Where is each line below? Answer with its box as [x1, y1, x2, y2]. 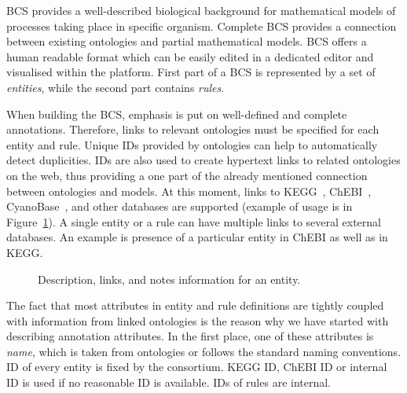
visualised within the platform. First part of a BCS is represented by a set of [6, 64, 376, 80]
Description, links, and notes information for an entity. [38, 270, 301, 287]
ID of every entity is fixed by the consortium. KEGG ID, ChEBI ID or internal [6, 358, 387, 375]
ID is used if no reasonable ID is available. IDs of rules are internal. [6, 374, 332, 391]
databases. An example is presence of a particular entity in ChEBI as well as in [6, 229, 388, 245]
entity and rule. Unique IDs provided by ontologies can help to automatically [6, 136, 378, 152]
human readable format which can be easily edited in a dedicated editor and [6, 48, 374, 64]
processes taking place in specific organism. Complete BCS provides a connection [6, 17, 397, 34]
